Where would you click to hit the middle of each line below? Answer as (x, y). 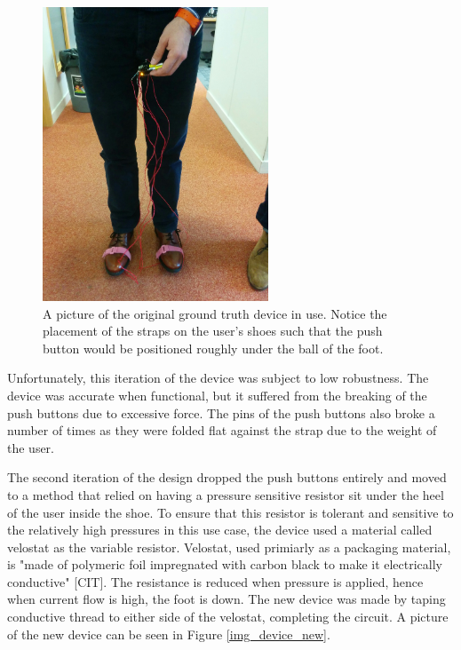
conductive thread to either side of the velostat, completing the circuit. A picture (228, 617)
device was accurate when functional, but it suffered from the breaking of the (217, 395)
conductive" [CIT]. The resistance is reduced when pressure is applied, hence (215, 581)
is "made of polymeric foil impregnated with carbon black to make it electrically (225, 564)
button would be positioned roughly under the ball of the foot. (213, 348)
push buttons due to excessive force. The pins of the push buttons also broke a (221, 412)
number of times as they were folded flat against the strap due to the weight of (222, 430)
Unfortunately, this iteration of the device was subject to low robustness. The (218, 378)
